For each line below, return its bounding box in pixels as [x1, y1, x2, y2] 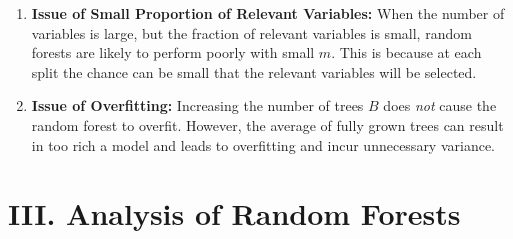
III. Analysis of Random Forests [8, 193, 461, 234]
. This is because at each [331, 42, 482, 63]
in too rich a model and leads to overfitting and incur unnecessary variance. [31, 134, 496, 155]
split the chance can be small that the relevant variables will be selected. [31, 61, 477, 82]
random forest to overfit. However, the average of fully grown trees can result [31, 114, 504, 135]
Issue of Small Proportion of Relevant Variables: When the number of [31, 3, 505, 23]
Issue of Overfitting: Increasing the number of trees [31, 95, 364, 116]
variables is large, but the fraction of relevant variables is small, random [31, 22, 472, 43]
